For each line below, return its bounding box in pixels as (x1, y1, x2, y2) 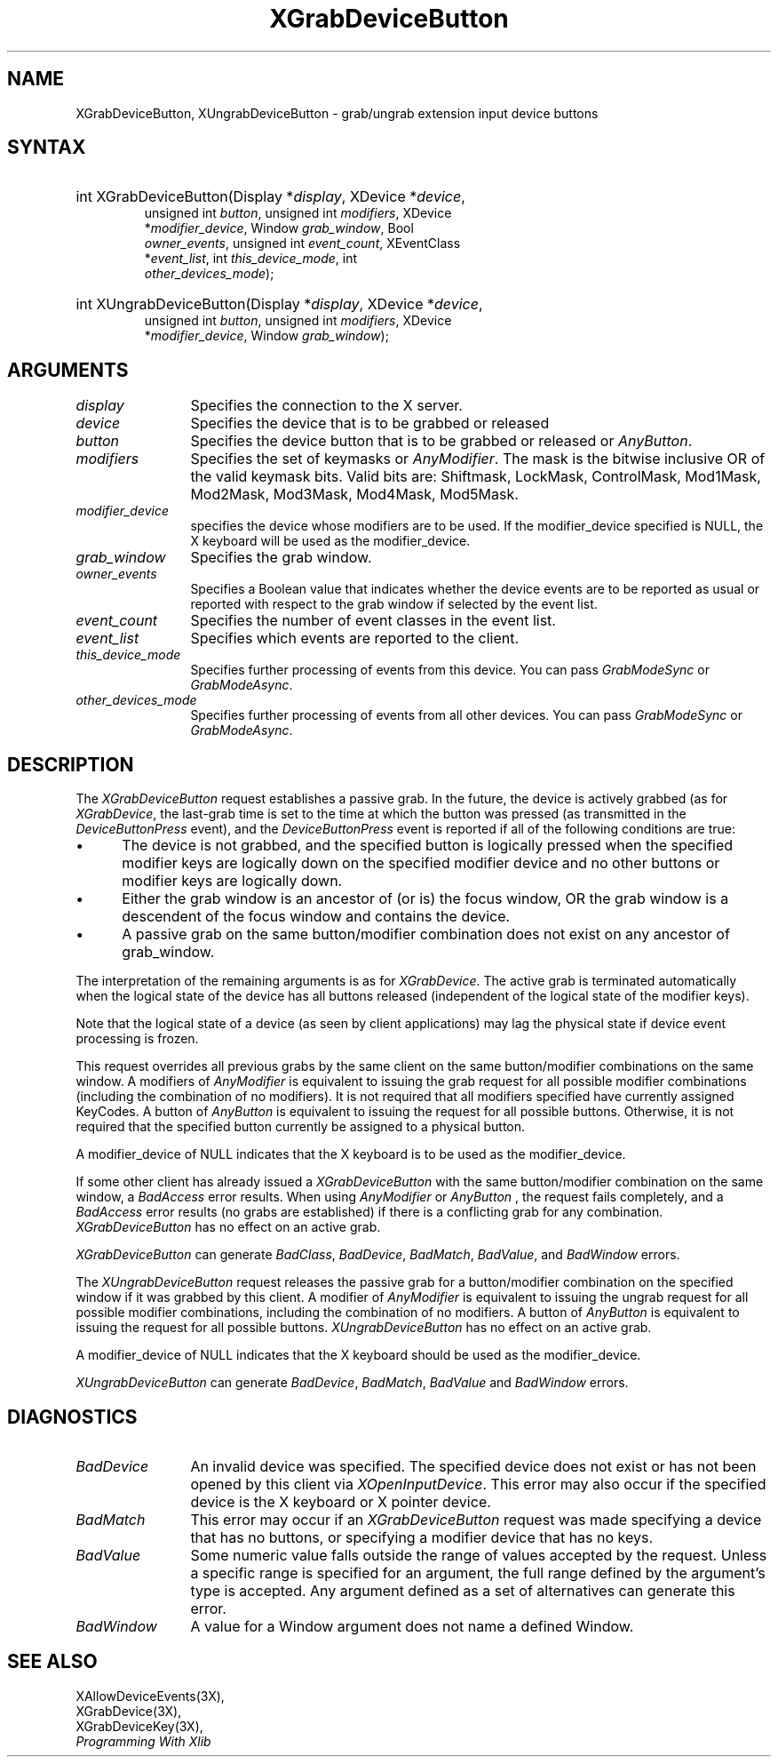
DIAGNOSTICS (7, 1405, 138, 1428)
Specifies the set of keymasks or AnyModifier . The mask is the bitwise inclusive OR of (190, 450, 766, 468)
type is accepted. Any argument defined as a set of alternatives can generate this (190, 1581, 735, 1600)
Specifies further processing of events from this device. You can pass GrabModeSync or (190, 662, 710, 678)
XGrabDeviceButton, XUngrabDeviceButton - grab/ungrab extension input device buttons (75, 105, 599, 121)
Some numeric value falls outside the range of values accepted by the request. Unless (190, 1545, 767, 1564)
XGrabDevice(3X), (75, 1703, 182, 1719)
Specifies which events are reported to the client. (190, 629, 520, 648)
